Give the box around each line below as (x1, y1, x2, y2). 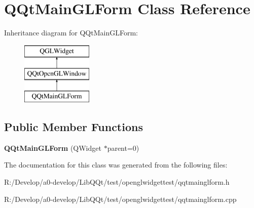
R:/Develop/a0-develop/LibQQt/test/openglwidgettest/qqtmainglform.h (4, 177, 230, 187)
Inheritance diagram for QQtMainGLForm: (4, 27, 138, 38)
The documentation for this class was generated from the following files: (4, 159, 228, 170)
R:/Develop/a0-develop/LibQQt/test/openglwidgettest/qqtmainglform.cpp (4, 193, 237, 204)
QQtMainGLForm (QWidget (4, 142, 101, 153)
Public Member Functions (4, 119, 143, 135)
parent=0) (107, 142, 139, 153)
